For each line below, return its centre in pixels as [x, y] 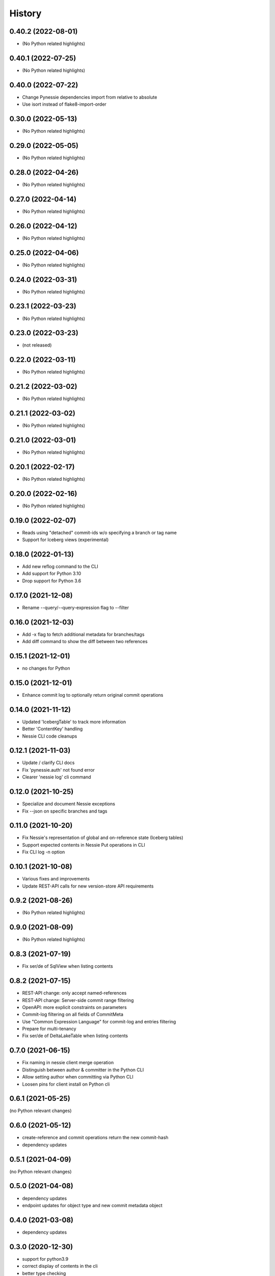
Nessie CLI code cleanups [50, 736]
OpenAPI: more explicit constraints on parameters [74, 1007]
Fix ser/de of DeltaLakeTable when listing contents [75, 1036]
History [25, 13]
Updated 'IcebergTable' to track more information [74, 722]
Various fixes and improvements [56, 879]
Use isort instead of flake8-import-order [64, 104]
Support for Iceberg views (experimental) [65, 540]
